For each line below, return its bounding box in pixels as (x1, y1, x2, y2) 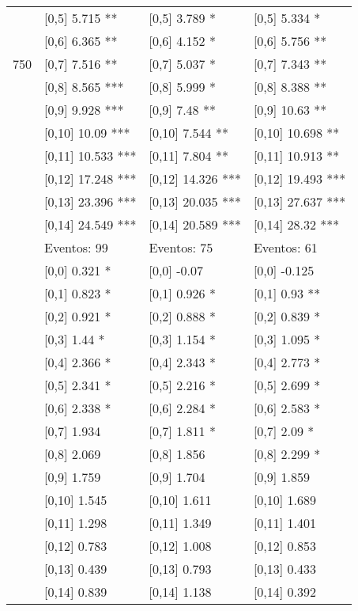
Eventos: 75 (149, 238, 213, 256)
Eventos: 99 (44, 238, 108, 256)
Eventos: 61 (253, 238, 318, 256)
